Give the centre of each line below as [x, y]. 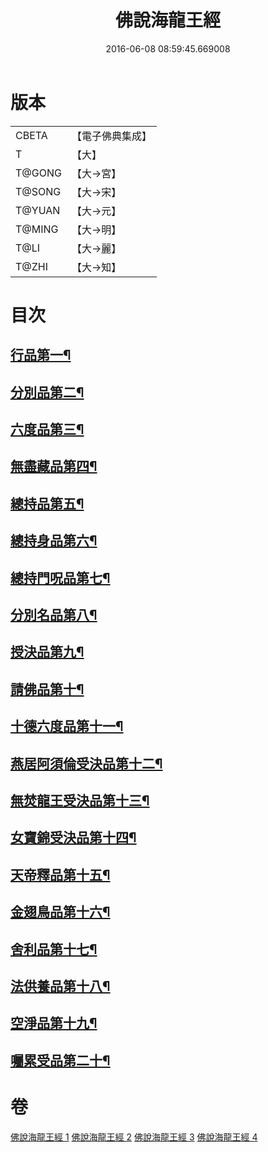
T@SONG [38, 191]
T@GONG [38, 173]
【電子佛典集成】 [111, 136]
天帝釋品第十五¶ [60, 874]
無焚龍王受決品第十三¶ [80, 800]
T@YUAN [38, 210]
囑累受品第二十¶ [60, 1060]
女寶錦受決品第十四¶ [73, 837]
